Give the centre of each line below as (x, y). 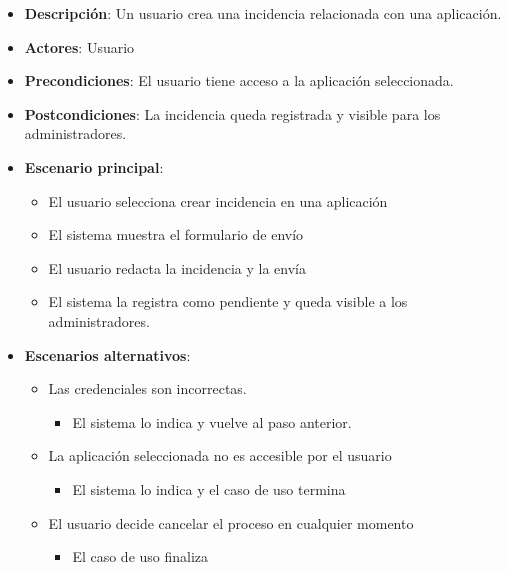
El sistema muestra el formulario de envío (176, 234)
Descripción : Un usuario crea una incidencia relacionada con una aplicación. (263, 13)
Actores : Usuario (79, 46)
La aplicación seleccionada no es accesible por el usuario (220, 455)
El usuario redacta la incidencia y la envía (177, 267)
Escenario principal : (94, 166)
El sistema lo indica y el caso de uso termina (209, 488)
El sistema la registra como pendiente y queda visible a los (228, 301)
